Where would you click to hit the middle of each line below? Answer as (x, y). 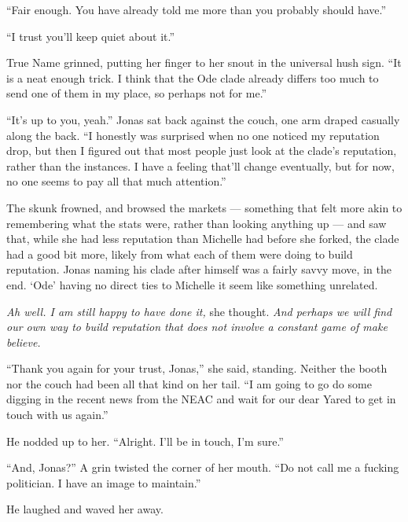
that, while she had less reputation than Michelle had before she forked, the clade (203, 239)
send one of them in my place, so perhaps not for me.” (137, 93)
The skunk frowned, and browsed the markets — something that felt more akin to (204, 207)
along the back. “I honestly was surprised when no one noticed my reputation (193, 135)
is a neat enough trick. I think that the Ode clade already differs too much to (193, 77)
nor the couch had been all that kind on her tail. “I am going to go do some (189, 383)
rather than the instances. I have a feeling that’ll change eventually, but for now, (200, 165)
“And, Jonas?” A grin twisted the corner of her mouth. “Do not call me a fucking (203, 467)
